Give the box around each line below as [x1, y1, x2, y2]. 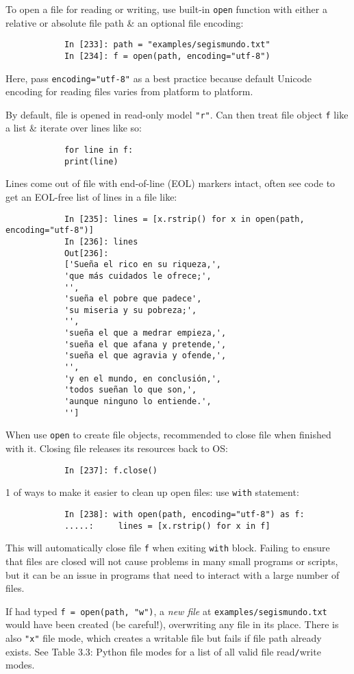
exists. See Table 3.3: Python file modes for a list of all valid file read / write [5, 644, 321, 658]
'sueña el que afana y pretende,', [64, 339, 227, 349]
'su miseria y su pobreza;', [64, 305, 197, 315]
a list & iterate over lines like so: [5, 121, 142, 135]
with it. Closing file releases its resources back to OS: [5, 441, 228, 455]
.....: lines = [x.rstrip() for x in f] [64, 521, 270, 531]
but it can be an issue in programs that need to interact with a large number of [5, 567, 340, 582]
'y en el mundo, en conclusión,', [64, 373, 221, 384]
